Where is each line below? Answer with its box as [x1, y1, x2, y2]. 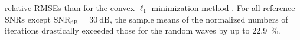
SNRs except [5, 13, 51, 25]
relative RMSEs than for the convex [5, 2, 135, 13]
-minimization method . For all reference [148, 2, 295, 13]
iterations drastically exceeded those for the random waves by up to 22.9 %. [5, 24, 281, 37]
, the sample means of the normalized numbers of [109, 13, 288, 25]
